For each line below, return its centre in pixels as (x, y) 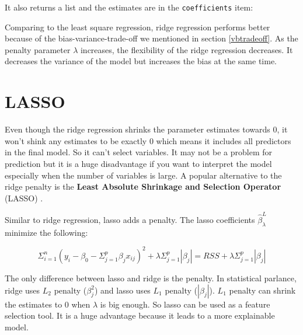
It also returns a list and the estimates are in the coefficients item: (129, 7)
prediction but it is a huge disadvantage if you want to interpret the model (138, 163)
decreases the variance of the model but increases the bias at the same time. (141, 61)
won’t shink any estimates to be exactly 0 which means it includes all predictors (148, 140)
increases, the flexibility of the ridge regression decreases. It (187, 49)
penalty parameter (38, 49)
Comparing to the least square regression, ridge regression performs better (137, 27)
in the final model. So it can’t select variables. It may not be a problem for (138, 152)
